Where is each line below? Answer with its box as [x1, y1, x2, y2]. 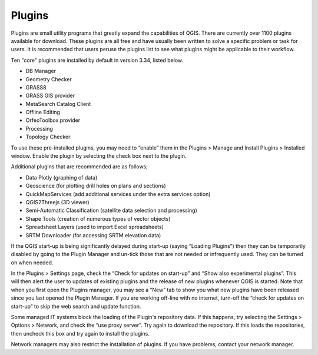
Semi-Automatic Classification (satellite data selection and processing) [25, 207, 197, 214]
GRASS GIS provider [25, 92, 75, 99]
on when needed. [11, 259, 54, 266]
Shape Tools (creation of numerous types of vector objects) [25, 215, 171, 222]
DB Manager [25, 68, 56, 75]
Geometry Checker [25, 75, 72, 82]
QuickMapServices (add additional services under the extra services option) [25, 190, 211, 197]
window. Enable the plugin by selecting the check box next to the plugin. [11, 152, 187, 160]
